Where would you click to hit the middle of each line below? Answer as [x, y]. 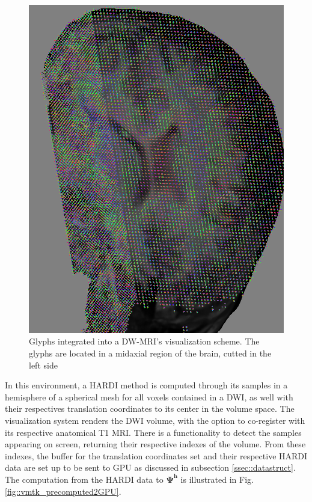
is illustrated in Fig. [217, 479]
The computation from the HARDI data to [84, 479]
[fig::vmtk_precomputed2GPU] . [63, 491]
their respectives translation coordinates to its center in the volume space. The [150, 409]
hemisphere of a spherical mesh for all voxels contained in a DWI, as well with [149, 396]
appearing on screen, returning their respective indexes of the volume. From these [155, 444]
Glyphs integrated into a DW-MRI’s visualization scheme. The [144, 341]
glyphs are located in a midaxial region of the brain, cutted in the [150, 353]
